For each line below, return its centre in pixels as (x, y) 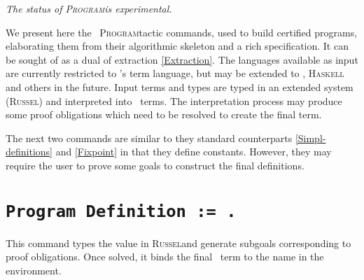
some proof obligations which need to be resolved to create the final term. (164, 114)
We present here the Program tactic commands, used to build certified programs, (182, 32)
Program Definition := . (121, 211)
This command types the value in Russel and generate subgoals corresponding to (178, 243)
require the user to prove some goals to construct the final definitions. (155, 165)
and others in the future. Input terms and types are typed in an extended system (180, 86)
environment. (34, 270)
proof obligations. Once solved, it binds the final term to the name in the (165, 257)
